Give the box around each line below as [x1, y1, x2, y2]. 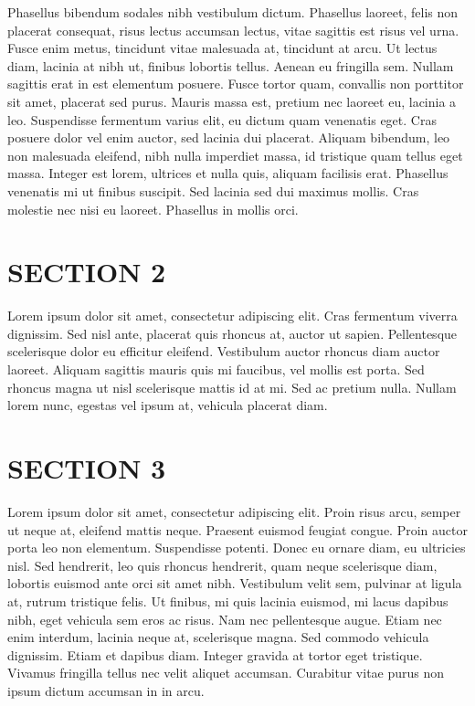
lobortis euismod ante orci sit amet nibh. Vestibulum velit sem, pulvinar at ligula [7, 574, 462, 593]
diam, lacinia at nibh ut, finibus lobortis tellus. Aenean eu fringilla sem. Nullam [7, 56, 454, 75]
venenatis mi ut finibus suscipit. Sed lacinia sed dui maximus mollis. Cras [7, 181, 419, 200]
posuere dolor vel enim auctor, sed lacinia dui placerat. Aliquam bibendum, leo [7, 128, 450, 147]
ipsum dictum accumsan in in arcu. [7, 680, 205, 700]
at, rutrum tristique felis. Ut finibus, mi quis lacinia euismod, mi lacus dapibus [7, 591, 449, 610]
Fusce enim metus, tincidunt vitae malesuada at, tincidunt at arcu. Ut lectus [7, 38, 438, 58]
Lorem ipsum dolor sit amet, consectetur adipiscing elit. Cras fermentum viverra [7, 306, 458, 325]
